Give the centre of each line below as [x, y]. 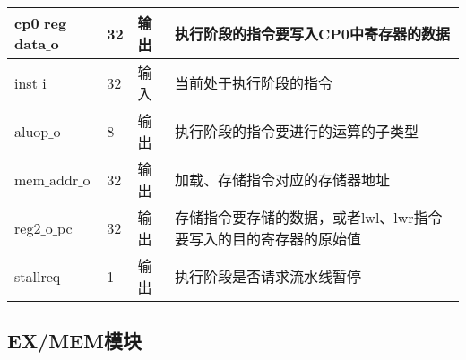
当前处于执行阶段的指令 [253, 83]
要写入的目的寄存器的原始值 [268, 239]
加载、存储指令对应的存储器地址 [282, 180]
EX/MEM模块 [74, 341]
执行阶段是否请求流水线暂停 [268, 276]
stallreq [38, 276]
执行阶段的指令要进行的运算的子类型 [296, 131]
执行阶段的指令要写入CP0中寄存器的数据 [312, 34]
